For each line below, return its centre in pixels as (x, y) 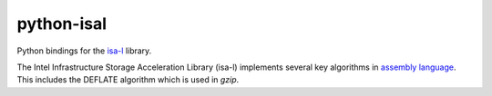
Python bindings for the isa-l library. (84, 51)
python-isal (62, 24)
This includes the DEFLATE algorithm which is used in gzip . (128, 80)
